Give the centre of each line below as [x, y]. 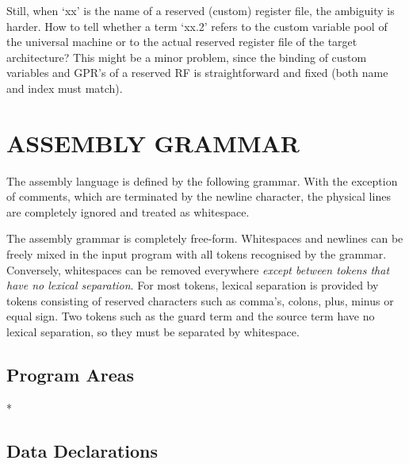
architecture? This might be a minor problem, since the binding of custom [187, 57]
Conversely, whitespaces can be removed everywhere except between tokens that [198, 269]
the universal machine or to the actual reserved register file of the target [182, 42]
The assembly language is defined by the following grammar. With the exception [202, 180]
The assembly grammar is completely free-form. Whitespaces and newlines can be [205, 238]
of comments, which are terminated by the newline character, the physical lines [199, 196]
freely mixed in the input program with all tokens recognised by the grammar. [197, 254]
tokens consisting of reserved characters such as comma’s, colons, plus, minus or [200, 300]
